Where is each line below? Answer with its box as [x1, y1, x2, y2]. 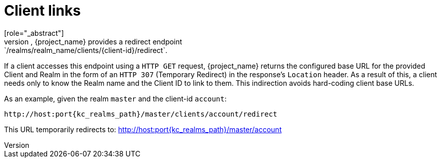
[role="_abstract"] [4, 28, 64, 37]
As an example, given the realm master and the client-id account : [4, 94, 227, 103]
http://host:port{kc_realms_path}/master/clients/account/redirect [4, 110, 277, 118]
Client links [4, 2, 81, 19]
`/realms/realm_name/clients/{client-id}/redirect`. [4, 45, 168, 55]
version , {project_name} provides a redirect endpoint [4, 37, 182, 46]
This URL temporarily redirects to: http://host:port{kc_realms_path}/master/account [4, 125, 282, 134]
